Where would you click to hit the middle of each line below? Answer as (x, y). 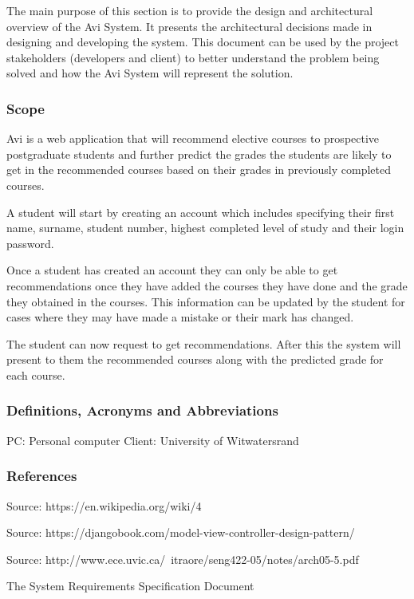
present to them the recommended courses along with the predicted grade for (195, 359)
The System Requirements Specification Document (130, 586)
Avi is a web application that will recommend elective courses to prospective (193, 138)
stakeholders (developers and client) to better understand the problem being (193, 57)
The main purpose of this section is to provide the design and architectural (190, 10)
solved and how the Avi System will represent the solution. (150, 73)
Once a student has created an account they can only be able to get (172, 270)
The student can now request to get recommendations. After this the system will (204, 343)
